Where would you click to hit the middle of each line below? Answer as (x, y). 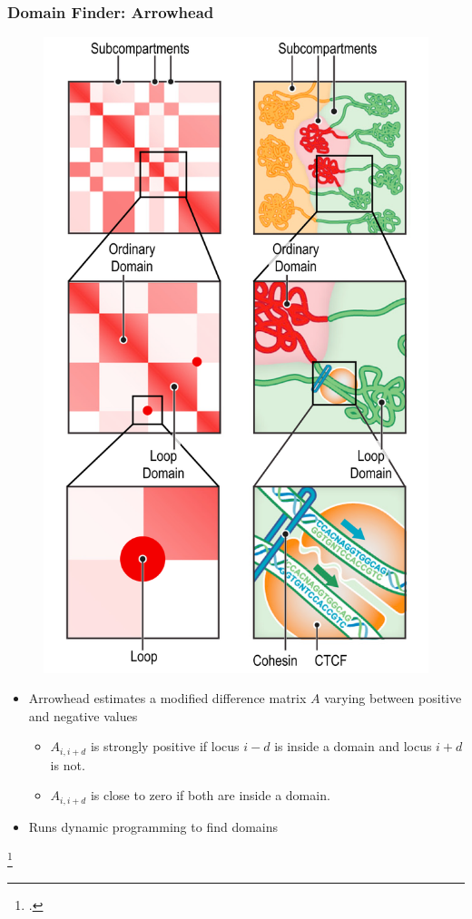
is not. (68, 764)
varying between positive (393, 698)
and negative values (83, 715)
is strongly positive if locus (165, 746)
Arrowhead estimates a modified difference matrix (167, 698)
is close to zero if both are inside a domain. (210, 795)
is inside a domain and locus (353, 746)
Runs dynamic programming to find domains (153, 826)
